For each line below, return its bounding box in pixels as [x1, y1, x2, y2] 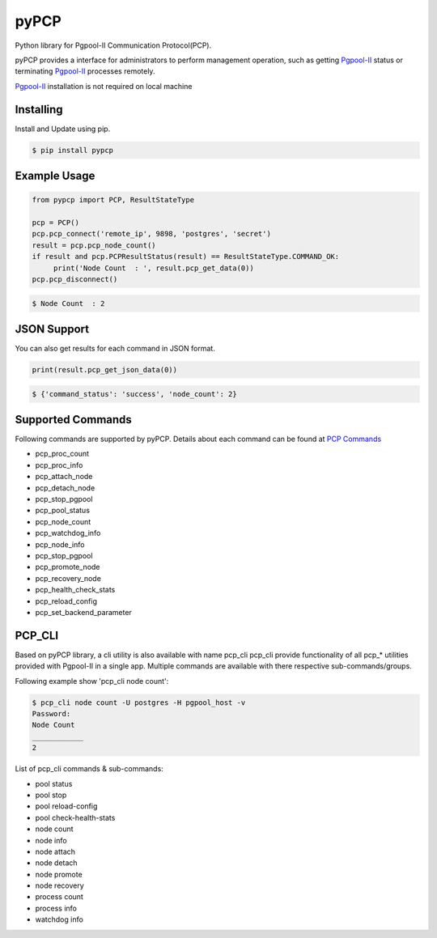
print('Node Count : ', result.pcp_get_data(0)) [53, 263, 254, 273]
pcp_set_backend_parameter [35, 607, 133, 617]
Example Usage [15, 169, 95, 183]
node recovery [35, 881, 84, 890]
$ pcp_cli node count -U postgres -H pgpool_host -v [32, 698, 246, 707]
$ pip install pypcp [32, 146, 113, 155]
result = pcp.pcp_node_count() [32, 240, 157, 250]
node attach [35, 847, 76, 856]
